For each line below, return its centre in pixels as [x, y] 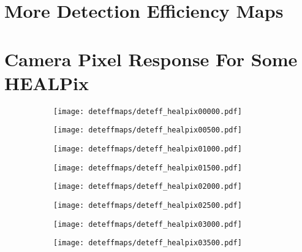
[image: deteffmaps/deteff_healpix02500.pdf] [148, 205]
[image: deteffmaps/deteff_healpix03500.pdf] [148, 243]
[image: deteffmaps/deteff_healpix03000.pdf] [148, 224]
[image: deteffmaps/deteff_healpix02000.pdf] [148, 187]
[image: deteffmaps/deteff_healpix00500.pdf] [148, 130]
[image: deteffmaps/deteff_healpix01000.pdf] [148, 149]
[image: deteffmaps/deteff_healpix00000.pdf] [148, 111]
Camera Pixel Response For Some [151, 59]
